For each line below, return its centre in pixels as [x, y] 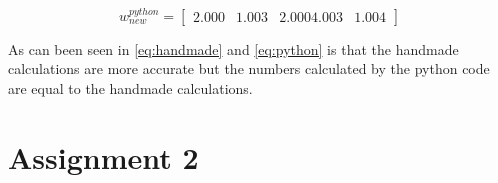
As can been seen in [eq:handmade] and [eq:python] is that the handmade [233, 48]
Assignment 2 [103, 156]
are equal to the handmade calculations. [130, 87]
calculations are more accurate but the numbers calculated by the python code [249, 68]
